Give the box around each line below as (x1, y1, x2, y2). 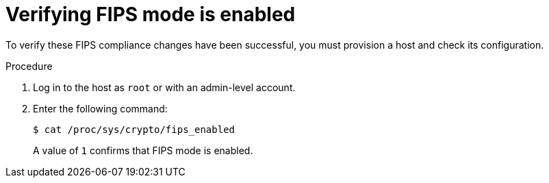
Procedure (5, 60, 53, 72)
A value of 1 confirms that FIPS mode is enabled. (33, 144, 253, 156)
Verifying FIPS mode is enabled (5, 3, 296, 26)
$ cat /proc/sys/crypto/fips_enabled (33, 123, 235, 135)
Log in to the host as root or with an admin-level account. (33, 81, 296, 93)
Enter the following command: (33, 102, 168, 114)
